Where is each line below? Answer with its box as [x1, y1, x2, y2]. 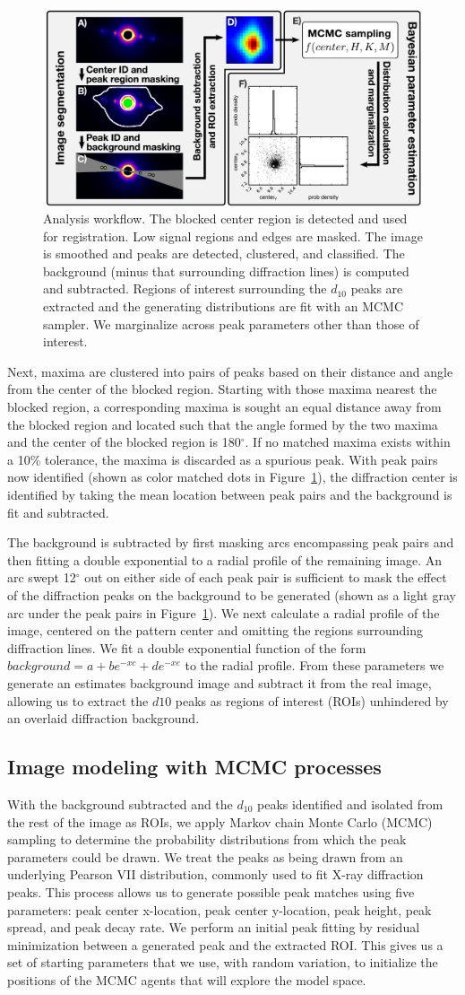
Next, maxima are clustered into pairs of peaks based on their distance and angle [7, 362, 453, 380]
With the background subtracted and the [7, 794, 233, 813]
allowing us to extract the [7, 691, 149, 710]
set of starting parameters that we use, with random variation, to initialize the [7, 953, 438, 972]
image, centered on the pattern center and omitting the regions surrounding [7, 621, 423, 640]
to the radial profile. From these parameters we [185, 656, 444, 675]
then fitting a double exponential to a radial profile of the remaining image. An [7, 550, 443, 569]
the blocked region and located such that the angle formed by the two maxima [7, 415, 438, 433]
